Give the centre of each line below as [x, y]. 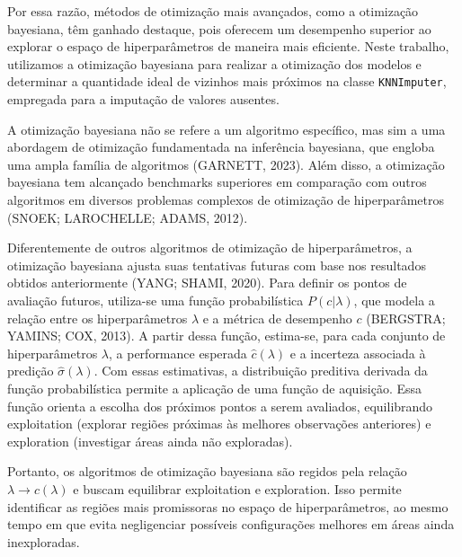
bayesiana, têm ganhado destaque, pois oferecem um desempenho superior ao [219, 28]
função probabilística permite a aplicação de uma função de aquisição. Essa [215, 388]
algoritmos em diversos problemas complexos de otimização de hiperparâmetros [226, 199]
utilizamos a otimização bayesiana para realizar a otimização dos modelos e [214, 63]
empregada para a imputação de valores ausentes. [143, 99]
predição [31, 371]
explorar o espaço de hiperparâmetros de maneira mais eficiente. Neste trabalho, [228, 46]
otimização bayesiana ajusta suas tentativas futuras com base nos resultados [217, 265]
